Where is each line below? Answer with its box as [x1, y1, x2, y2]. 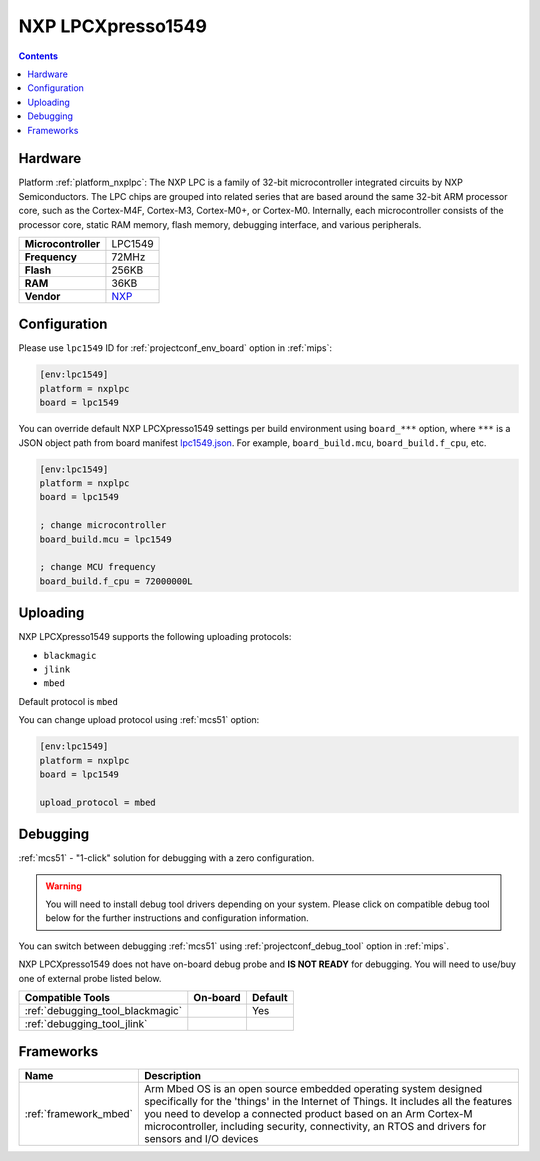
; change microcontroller [39, 520, 167, 531]
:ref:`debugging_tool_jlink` [24, 1016, 148, 1030]
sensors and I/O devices [143, 1132, 259, 1146]
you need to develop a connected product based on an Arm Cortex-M [143, 1107, 474, 1121]
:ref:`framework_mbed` [24, 1107, 134, 1121]
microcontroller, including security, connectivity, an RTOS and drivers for [143, 1120, 487, 1134]
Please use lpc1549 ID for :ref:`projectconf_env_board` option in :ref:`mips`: [18, 342, 333, 354]
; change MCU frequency [39, 561, 157, 573]
